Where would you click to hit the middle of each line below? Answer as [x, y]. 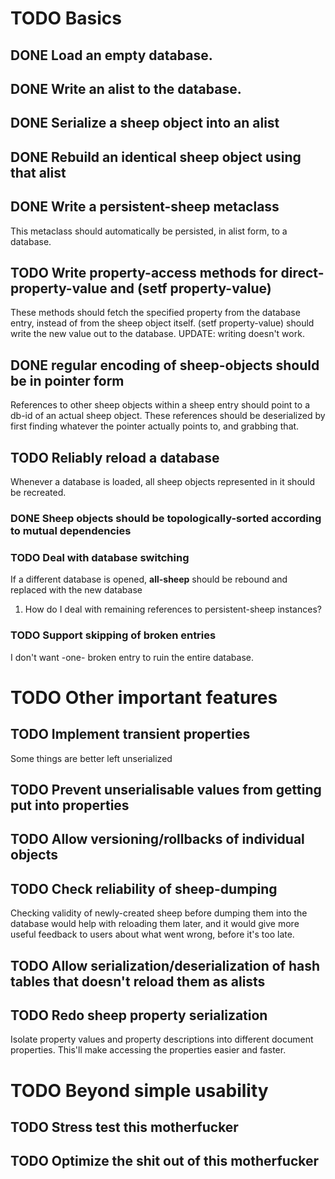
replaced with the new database [76, 590]
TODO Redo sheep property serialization [139, 1015]
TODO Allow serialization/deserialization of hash [165, 965]
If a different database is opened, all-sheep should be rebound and [149, 579]
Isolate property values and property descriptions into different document [162, 1039]
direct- [302, 272]
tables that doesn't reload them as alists [138, 981]
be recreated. [38, 492]
